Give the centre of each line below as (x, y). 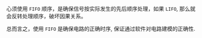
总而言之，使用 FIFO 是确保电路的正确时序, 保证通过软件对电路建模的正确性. (101, 29)
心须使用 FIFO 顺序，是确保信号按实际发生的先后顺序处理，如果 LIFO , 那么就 (101, 9)
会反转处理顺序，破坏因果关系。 (46, 16)
